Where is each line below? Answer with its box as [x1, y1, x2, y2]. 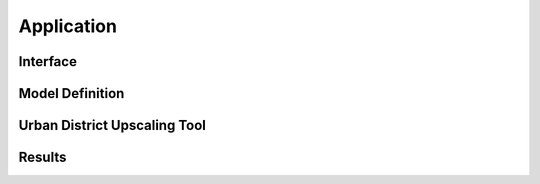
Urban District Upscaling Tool [18, 117, 207, 134]
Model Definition [18, 85, 125, 102]
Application [18, 15, 117, 37]
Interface [18, 53, 77, 70]
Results [18, 149, 67, 166]
